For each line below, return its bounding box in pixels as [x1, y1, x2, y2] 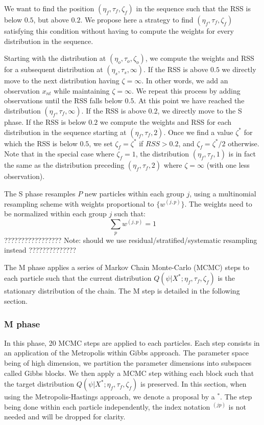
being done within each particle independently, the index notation [4, 401, 210, 412]
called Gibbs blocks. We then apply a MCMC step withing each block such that [4, 367, 254, 378]
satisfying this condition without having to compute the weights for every [4, 26, 234, 36]
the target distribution [4, 378, 75, 389]
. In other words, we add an [141, 75, 228, 86]
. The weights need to [184, 198, 252, 209]
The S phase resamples [4, 188, 76, 198]
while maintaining [54, 85, 110, 96]
